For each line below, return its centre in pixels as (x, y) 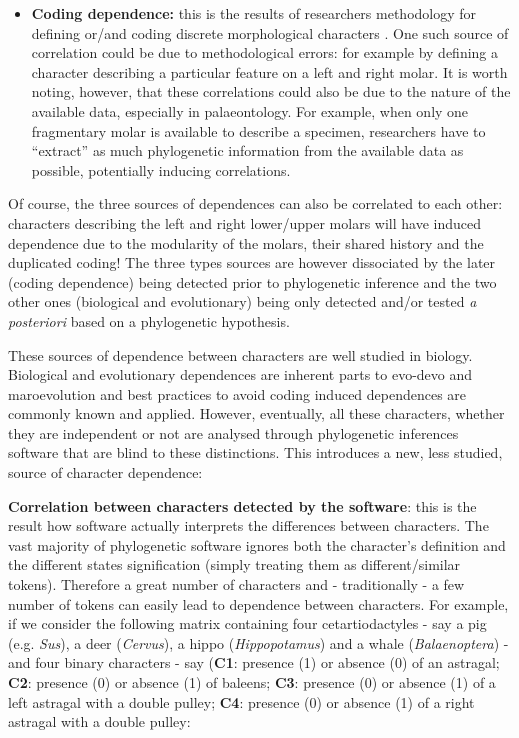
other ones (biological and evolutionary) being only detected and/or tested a (242, 301)
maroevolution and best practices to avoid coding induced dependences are (237, 393)
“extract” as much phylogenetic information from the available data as (247, 150)
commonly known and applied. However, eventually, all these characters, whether (256, 413)
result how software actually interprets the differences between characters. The (248, 525)
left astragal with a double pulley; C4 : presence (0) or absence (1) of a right (241, 701)
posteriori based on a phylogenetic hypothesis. (149, 320)
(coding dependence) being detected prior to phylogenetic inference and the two (252, 281)
